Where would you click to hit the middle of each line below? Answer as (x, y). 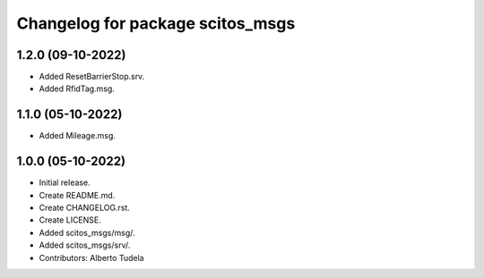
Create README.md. (77, 195)
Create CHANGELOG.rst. (84, 208)
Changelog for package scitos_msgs (156, 23)
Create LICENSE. (70, 220)
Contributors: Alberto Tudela (91, 257)
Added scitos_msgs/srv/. (85, 245)
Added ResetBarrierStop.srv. (92, 77)
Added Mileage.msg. (78, 136)
